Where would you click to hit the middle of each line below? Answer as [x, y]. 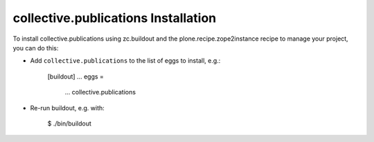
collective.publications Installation [115, 18]
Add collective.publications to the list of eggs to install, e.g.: [125, 61]
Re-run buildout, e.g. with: [68, 108]
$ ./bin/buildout [69, 123]
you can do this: [36, 48]
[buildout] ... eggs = [75, 77]
